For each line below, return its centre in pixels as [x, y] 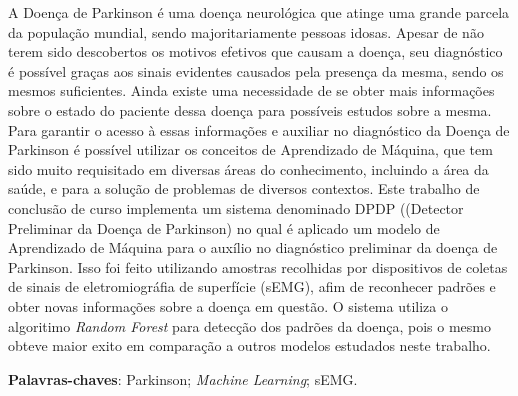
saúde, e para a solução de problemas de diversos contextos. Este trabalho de [244, 188]
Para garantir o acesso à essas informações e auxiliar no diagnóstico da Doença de [259, 129]
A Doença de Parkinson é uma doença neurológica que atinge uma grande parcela [259, 12]
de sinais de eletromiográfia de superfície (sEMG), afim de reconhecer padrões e [252, 286]
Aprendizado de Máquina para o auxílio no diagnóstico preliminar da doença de [253, 247]
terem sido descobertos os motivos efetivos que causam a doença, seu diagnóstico [255, 51]
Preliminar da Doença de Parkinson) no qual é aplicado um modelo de [224, 227]
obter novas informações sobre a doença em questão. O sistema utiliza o [228, 305]
